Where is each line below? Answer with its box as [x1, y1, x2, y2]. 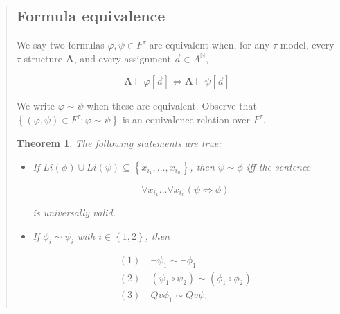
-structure [20, 51, 62, 65]
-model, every [277, 37, 334, 52]
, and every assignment [73, 51, 171, 65]
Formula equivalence [16, 5, 165, 26]
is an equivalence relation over [122, 112, 251, 126]
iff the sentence [246, 159, 311, 173]
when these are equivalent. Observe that [87, 98, 257, 113]
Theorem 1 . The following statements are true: [16, 135, 222, 150]
